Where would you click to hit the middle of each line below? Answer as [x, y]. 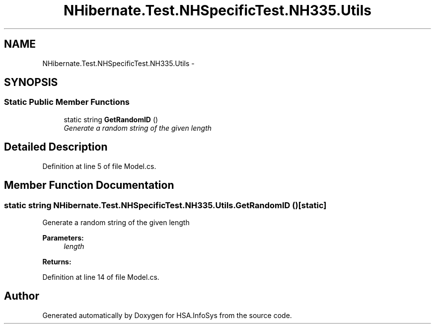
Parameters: [63, 238]
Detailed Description [56, 147]
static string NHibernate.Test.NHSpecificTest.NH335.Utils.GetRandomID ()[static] [165, 205]
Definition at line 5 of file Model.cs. [99, 166]
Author [22, 296]
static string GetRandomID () [111, 119]
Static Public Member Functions [67, 102]
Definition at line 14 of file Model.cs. [101, 277]
